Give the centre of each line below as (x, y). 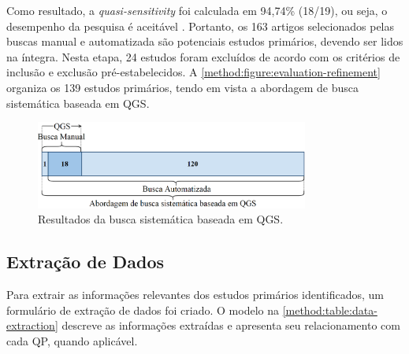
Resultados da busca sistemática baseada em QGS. (161, 219)
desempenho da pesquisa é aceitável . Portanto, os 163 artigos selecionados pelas (201, 26)
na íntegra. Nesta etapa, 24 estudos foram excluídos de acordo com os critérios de (203, 56)
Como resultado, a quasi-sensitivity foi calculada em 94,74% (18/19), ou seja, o (197, 10)
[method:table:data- (330, 310)
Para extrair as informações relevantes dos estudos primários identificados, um (195, 294)
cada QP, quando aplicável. (72, 340)
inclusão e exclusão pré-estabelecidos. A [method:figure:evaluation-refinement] (193, 72)
